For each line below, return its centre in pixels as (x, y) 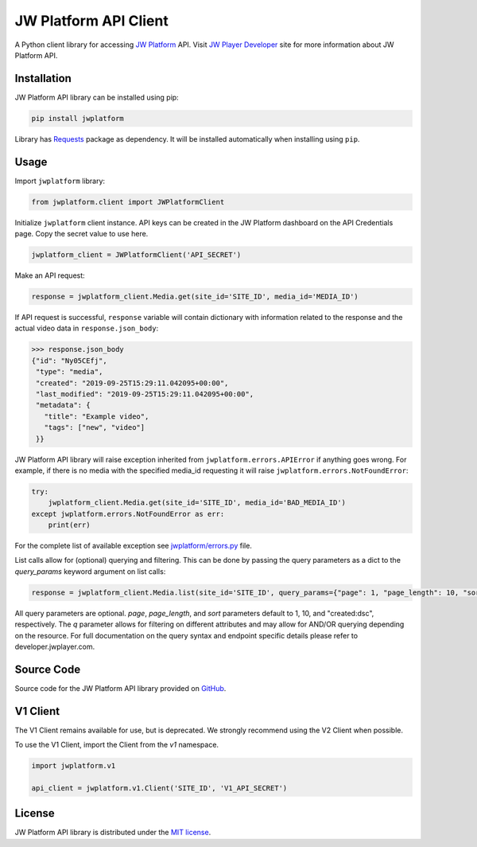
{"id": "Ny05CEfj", (69, 361)
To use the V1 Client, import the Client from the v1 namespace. (116, 745)
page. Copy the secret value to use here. (81, 234)
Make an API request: (50, 275)
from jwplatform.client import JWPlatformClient (128, 202)
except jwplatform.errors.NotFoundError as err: (128, 514)
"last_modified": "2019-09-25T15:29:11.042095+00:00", (145, 394)
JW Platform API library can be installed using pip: (97, 97)
